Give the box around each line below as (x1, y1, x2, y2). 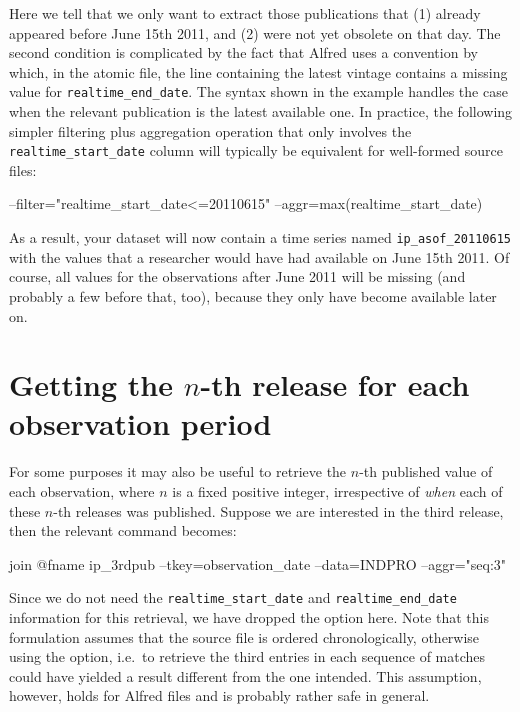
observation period (9, 403, 272, 444)
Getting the (9, 364, 173, 405)
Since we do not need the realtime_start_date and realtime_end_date (9, 587, 457, 608)
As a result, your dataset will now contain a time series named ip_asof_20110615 (9, 227, 511, 248)
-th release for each (200, 364, 470, 405)
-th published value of (359, 461, 493, 482)
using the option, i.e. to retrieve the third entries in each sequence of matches (9, 646, 486, 667)
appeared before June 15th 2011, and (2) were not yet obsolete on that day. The (9, 22, 501, 43)
